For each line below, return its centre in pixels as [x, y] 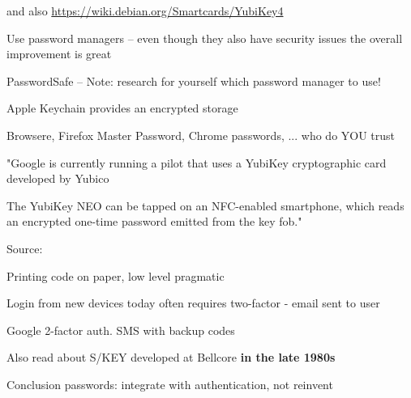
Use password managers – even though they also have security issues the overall [205, 38]
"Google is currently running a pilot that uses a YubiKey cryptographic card [197, 162]
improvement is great [59, 54]
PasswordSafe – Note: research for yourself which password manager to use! [194, 80]
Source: [25, 248]
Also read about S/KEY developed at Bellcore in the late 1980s [171, 357]
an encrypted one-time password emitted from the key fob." [154, 221]
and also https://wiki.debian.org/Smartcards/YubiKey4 [145, 11]
